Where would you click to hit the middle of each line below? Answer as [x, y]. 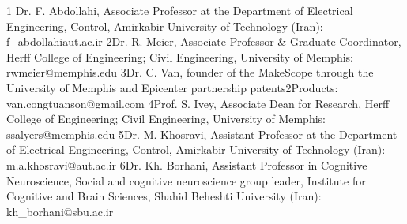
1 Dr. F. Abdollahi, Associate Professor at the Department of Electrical [180, 10]
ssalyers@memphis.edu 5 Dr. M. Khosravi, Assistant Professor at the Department [202, 134]
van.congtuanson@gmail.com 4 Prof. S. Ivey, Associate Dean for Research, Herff [198, 103]
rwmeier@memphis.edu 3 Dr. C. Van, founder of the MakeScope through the [190, 72]
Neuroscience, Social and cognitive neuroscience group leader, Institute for [186, 180]
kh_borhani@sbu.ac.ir [60, 211]
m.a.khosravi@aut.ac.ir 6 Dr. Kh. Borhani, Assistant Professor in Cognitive [187, 164]
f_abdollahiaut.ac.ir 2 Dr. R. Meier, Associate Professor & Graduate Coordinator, [204, 41]
